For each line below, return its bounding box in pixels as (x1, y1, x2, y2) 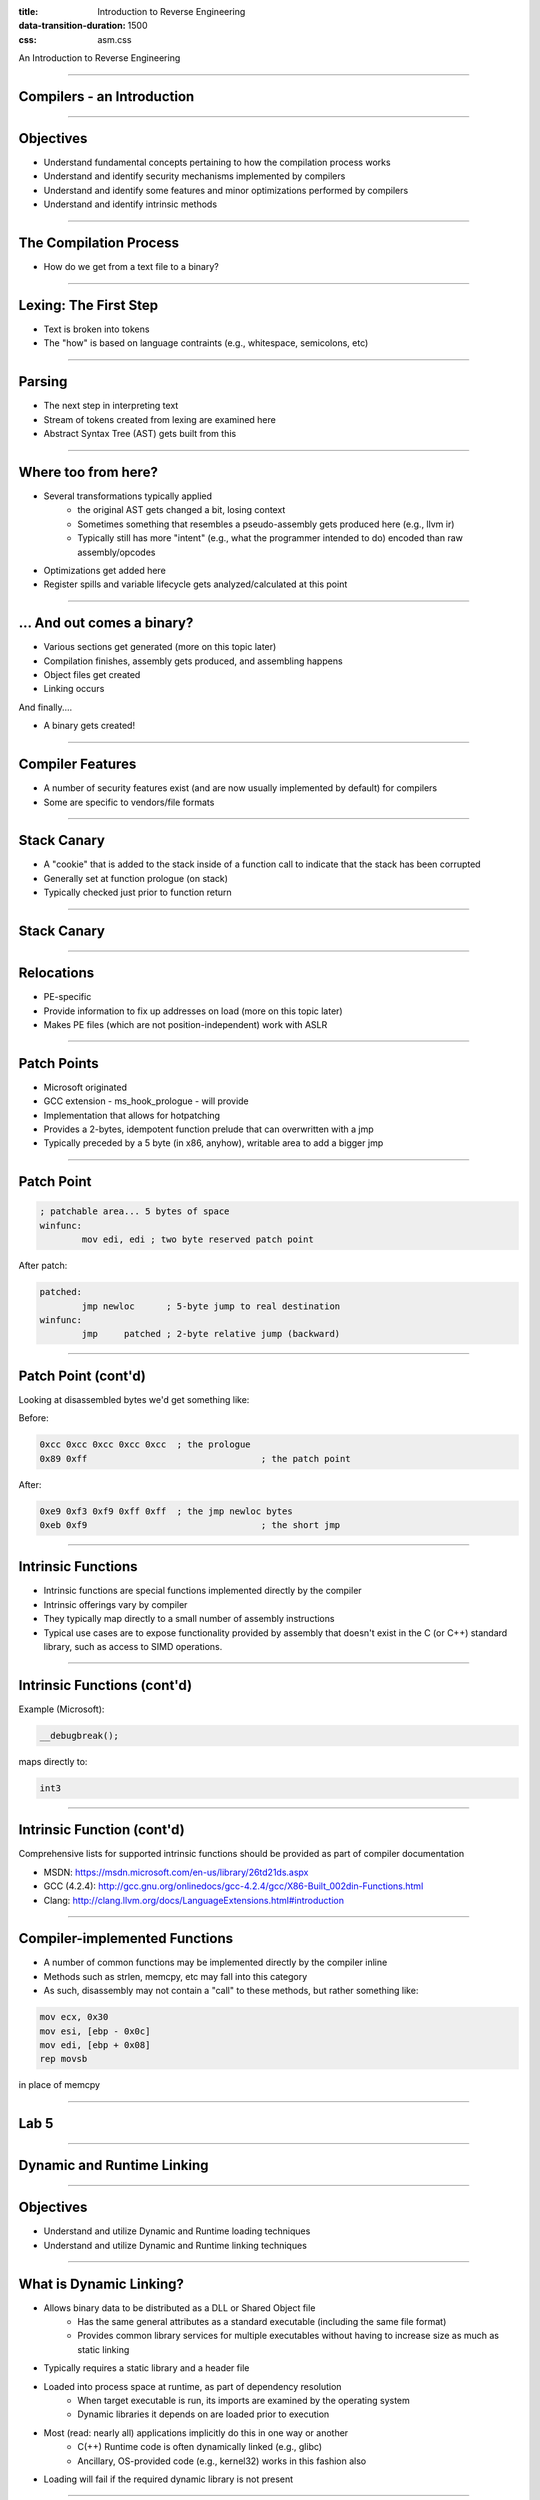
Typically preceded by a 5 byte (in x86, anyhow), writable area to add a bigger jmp (43, 1137, 384, 1149)
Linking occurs (43, 683, 105, 695)
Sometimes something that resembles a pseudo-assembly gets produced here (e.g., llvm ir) (77, 518, 455, 530)
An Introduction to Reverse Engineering (18, 52, 181, 64)
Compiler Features (18, 756, 137, 773)
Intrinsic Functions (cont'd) (18, 1676, 193, 1694)
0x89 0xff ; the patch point (39, 1453, 351, 1464)
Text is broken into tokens (43, 323, 150, 335)
